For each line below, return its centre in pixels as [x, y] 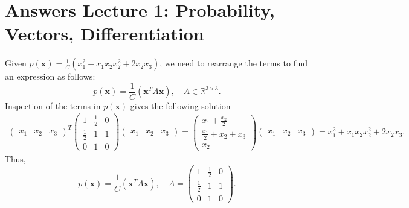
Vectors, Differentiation [105, 33]
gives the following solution [180, 105]
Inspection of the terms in [53, 105]
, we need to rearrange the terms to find [233, 63]
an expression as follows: [50, 76]
